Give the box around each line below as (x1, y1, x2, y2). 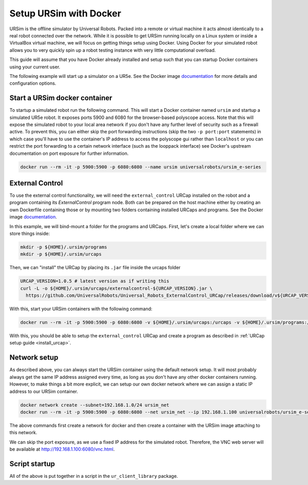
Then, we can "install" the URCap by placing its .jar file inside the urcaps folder (9, 265, 181, 271)
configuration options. (9, 80, 56, 87)
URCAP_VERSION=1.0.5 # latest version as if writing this (20, 278, 169, 284)
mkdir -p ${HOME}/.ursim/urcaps (20, 251, 102, 257)
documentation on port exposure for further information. (9, 150, 129, 156)
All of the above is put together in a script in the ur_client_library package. (9, 473, 178, 479)
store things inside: (9, 230, 50, 236)
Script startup (9, 459, 55, 468)
